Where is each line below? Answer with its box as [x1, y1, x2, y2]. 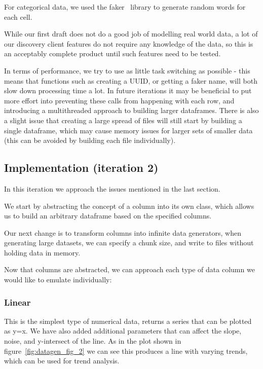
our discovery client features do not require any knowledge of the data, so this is [4, 38, 253, 49]
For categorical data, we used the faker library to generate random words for [4, 2, 246, 12]
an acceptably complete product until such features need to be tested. [4, 48, 221, 59]
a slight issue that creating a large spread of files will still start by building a [4, 115, 242, 125]
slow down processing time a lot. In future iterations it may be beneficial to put [4, 85, 252, 96]
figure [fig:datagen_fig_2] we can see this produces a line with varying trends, [4, 345, 248, 356]
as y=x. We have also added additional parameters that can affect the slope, [4, 325, 242, 336]
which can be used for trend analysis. [4, 355, 120, 366]
